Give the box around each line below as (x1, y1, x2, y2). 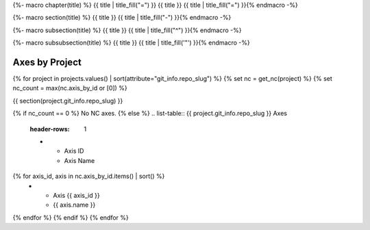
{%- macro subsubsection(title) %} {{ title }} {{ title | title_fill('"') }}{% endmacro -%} (12, 38, 250, 47)
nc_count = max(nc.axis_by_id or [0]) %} (12, 84, 127, 92)
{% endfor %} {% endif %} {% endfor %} (12, 213, 129, 222)
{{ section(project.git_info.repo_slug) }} (12, 97, 123, 105)
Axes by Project (12, 56, 82, 68)
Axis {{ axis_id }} (53, 191, 100, 199)
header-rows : (29, 125, 70, 133)
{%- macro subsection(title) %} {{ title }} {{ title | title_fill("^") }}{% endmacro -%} (12, 26, 242, 34)
